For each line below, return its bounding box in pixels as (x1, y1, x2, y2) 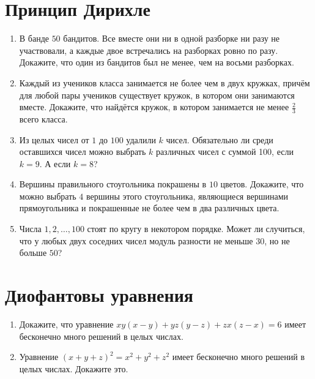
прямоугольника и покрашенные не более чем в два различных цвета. (19, 201, 280, 214)
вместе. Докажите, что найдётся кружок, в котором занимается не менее (19, 100, 289, 113)
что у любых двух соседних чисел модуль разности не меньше (19, 234, 253, 247)
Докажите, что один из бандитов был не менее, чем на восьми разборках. (19, 56, 294, 69)
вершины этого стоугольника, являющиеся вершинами (86, 189, 289, 202)
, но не (264, 234, 290, 247)
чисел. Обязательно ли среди (166, 133, 273, 146)
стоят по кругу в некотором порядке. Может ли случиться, (87, 222, 305, 235)
